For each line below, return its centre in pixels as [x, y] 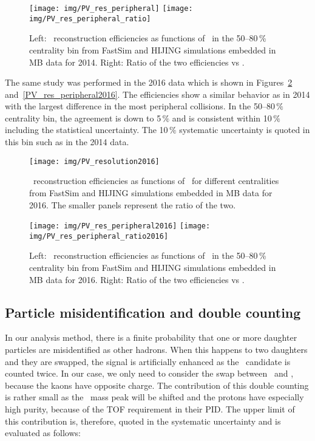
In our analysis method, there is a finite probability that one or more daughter [151, 337]
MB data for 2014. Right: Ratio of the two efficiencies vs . [137, 62]
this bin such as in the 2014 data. [67, 142]
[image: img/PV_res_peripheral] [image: [111, 9]
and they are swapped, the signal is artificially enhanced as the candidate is [148, 361]
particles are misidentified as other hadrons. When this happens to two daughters [156, 349]
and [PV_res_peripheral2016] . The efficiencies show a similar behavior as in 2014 [157, 94]
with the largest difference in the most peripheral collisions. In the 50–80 [140, 106]
